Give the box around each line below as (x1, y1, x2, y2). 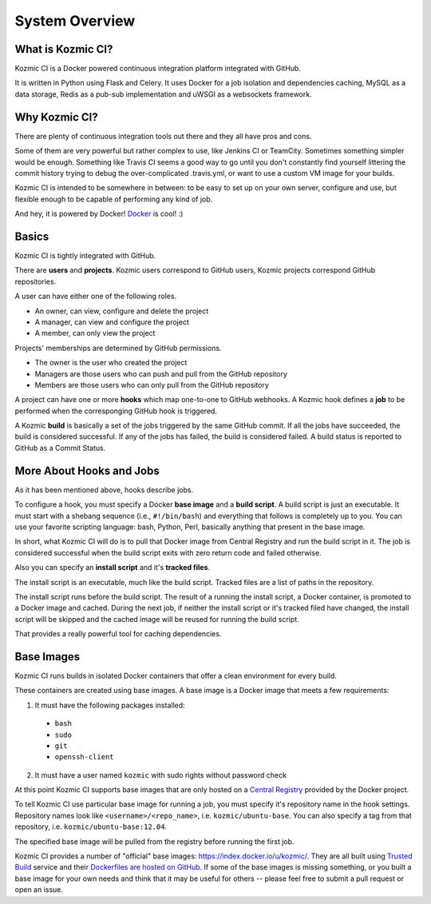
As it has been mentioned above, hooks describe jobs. (14, 484, 194, 495)
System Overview (14, 12, 136, 30)
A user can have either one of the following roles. (14, 292, 177, 301)
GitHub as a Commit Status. (14, 443, 106, 452)
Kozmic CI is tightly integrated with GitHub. (14, 251, 156, 260)
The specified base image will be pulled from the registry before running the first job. (14, 836, 295, 846)
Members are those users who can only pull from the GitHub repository (34, 380, 269, 389)
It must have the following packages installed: (34, 700, 185, 710)
